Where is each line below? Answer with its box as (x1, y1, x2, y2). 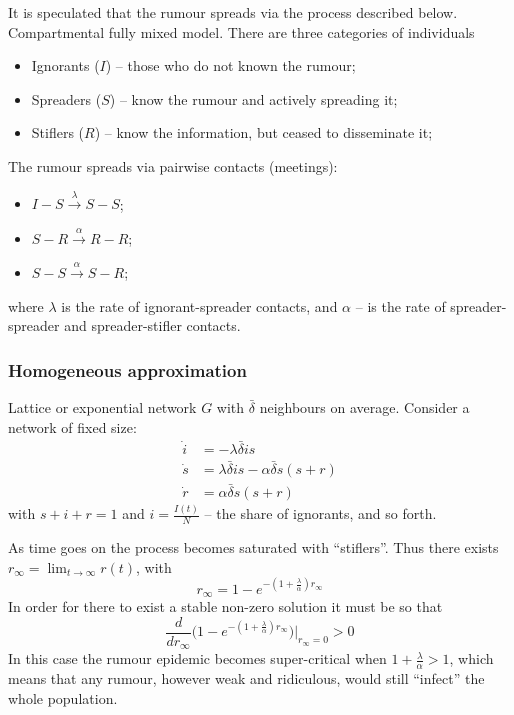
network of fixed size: (8, 416, 137, 437)
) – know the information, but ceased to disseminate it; (94, 122, 433, 143)
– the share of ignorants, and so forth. (204, 503, 437, 524)
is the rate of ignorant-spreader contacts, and (61, 295, 338, 316)
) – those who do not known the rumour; (105, 55, 356, 76)
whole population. (8, 687, 118, 708)
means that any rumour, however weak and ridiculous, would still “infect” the (8, 668, 485, 689)
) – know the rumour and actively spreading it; (109, 88, 398, 109)
